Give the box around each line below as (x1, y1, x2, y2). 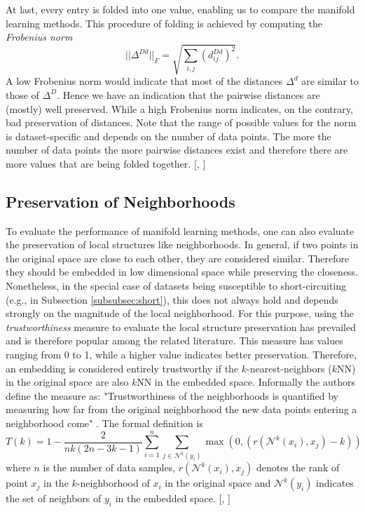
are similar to (301, 74, 359, 88)
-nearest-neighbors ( (247, 361, 332, 375)
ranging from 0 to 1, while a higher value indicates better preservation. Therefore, (6, 347, 357, 362)
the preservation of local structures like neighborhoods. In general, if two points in (6, 237, 359, 252)
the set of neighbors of (6, 491, 102, 506)
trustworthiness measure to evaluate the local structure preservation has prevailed (6, 319, 356, 334)
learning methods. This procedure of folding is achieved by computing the (6, 15, 322, 30)
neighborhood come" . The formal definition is (6, 416, 203, 430)
